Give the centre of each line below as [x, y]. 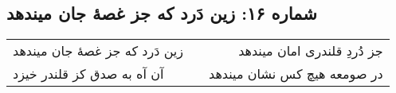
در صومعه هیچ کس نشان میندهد [296, 74]
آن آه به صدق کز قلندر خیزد [88, 74]
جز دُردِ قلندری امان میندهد [311, 51]
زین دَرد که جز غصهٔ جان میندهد [98, 51]
